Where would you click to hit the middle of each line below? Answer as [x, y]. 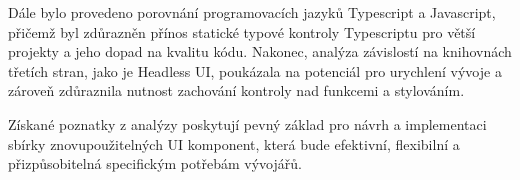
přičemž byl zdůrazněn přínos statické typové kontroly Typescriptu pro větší [242, 31]
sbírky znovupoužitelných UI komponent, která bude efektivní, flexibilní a [234, 143]
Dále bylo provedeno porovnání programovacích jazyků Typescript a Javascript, [252, 12]
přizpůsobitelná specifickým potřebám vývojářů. [155, 163]
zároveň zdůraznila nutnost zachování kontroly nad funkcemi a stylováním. [236, 90]
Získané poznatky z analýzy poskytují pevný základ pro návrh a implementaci [247, 123]
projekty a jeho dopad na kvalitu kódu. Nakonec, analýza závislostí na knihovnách [260, 51]
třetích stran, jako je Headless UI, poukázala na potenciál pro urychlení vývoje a [255, 70]
